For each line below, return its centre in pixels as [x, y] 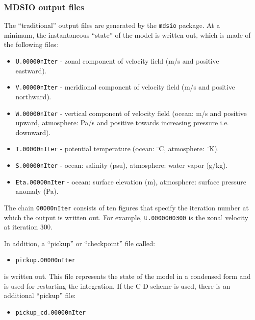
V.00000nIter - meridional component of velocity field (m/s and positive [125, 87]
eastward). [31, 70]
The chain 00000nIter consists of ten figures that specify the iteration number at [127, 207]
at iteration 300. [28, 227]
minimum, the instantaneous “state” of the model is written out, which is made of [127, 34]
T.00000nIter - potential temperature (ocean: [85, 149]
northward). [33, 96]
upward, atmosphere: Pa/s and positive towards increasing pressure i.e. [122, 123]
